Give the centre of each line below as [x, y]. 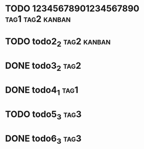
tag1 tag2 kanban [38, 19]
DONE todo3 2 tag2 [43, 66]
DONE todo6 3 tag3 [43, 139]
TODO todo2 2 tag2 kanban [58, 42]
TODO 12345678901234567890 [72, 9]
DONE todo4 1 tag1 [42, 91]
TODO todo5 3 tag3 [43, 115]
